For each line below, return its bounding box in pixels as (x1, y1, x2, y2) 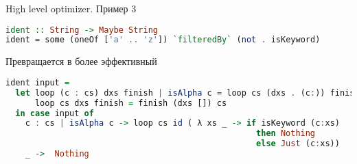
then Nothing (256, 128, 316, 139)
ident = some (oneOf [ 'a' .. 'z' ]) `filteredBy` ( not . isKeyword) (5, 35, 321, 45)
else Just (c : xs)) (256, 139, 340, 149)
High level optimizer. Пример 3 (5, 1, 137, 15)
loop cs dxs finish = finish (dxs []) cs (34, 98, 227, 108)
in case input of (15, 108, 94, 118)
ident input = (5, 77, 70, 87)
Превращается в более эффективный (5, 54, 157, 68)
